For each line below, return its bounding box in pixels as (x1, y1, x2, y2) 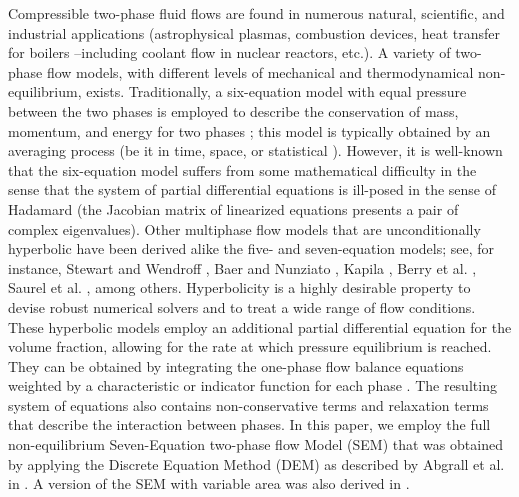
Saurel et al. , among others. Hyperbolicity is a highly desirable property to (8, 277, 471, 298)
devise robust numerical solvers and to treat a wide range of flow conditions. (8, 296, 476, 317)
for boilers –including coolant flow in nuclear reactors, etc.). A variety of (8, 42, 451, 63)
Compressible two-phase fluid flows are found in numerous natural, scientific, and (8, 3, 505, 23)
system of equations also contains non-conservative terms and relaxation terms (8, 394, 489, 415)
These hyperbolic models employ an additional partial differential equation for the (8, 316, 512, 337)
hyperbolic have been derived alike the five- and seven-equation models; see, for (8, 238, 495, 259)
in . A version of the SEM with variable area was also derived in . (8, 473, 410, 494)
